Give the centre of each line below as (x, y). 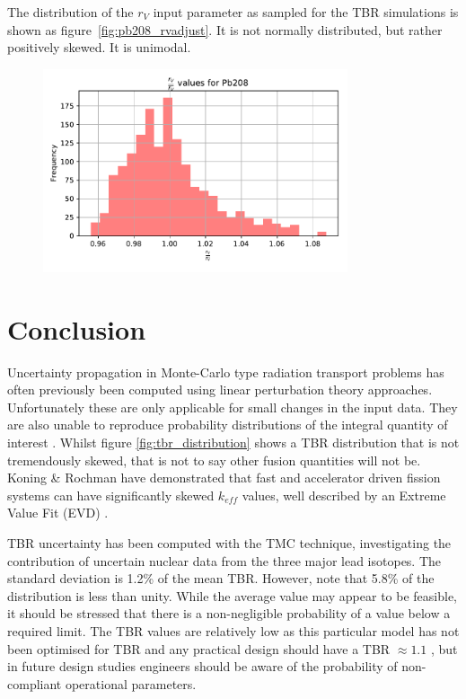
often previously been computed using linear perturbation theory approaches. (220, 389)
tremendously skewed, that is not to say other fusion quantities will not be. (214, 460)
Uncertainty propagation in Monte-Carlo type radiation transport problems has (226, 372)
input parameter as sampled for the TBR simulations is (306, 12)
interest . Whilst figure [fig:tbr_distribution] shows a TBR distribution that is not (233, 442)
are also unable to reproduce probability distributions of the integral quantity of (228, 425)
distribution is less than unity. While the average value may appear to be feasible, (233, 595)
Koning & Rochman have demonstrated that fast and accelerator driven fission (224, 478)
